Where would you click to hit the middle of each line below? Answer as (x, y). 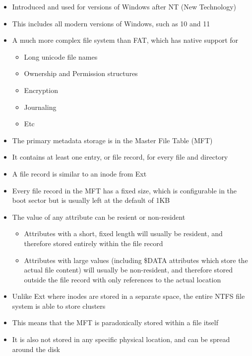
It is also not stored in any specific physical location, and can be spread (121, 339)
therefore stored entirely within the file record (94, 243)
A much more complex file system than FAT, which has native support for (125, 40)
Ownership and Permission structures (81, 73)
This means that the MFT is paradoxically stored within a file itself (115, 322)
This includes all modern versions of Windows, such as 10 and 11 (111, 23)
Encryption (41, 90)
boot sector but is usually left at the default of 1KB (91, 200)
